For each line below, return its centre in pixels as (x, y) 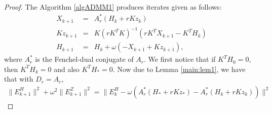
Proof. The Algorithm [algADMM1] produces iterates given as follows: (113, 7)
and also (67, 69)
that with (19, 79)
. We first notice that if (180, 59)
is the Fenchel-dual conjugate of (84, 59)
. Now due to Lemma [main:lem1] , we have (179, 69)
